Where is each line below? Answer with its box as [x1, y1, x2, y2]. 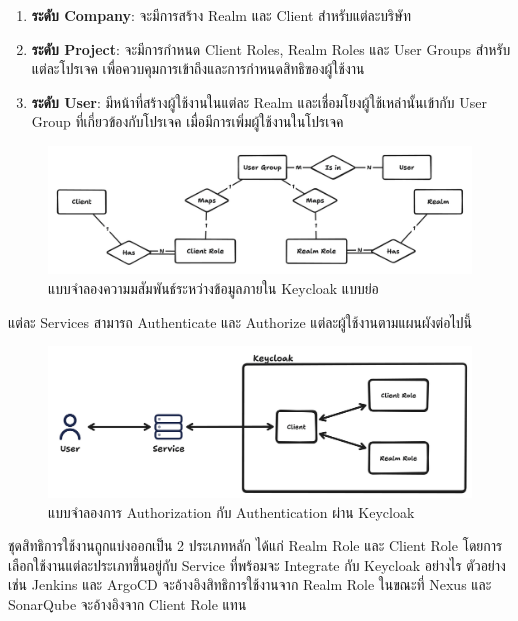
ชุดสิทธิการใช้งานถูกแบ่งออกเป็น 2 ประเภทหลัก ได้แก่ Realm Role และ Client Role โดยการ [8, 535, 503, 556]
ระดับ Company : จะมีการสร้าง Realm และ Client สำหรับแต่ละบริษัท [31, 5, 411, 25]
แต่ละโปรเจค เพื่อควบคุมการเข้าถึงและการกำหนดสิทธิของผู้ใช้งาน [31, 58, 365, 79]
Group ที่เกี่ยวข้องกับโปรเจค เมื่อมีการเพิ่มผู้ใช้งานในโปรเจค [31, 111, 344, 132]
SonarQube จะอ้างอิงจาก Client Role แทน [8, 594, 247, 615]
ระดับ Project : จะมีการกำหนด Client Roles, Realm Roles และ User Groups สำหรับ [31, 38, 511, 59]
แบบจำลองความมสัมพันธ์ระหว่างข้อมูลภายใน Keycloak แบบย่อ [48, 277, 379, 298]
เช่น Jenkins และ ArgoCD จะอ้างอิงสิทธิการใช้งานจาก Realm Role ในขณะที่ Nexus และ [8, 574, 492, 595]
